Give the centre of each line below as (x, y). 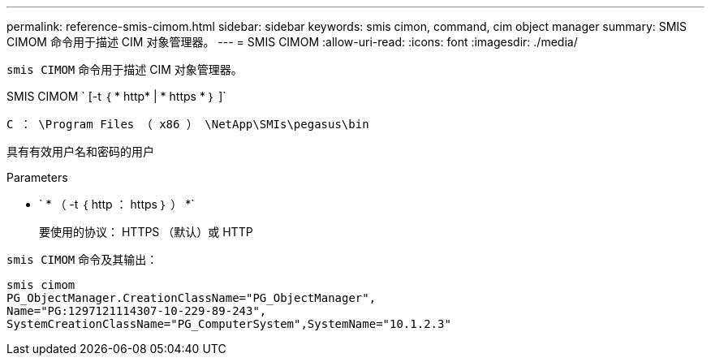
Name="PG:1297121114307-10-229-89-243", (137, 311)
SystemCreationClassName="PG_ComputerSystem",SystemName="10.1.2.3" (229, 324)
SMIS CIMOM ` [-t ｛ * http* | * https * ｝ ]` (116, 96)
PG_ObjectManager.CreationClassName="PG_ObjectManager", (192, 298)
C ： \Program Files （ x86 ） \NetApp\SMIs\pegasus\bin (188, 124)
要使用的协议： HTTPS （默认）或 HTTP (146, 232)
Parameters (37, 177)
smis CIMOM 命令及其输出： (82, 259)
